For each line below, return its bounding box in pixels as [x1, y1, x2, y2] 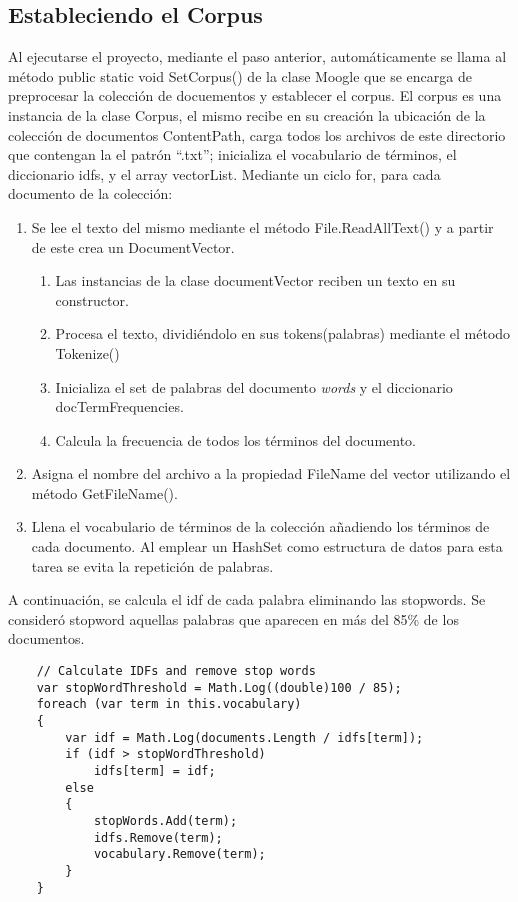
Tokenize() [55, 342, 120, 363]
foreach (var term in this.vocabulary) [36, 697, 302, 712]
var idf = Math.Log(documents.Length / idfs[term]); [65, 730, 424, 745]
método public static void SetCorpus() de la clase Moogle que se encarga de [8, 65, 472, 86]
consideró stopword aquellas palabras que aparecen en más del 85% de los [8, 608, 459, 629]
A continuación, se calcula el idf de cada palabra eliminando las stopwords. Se [8, 589, 486, 610]
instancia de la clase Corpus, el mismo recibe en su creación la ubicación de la [8, 104, 486, 125]
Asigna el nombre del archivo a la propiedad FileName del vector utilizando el [31, 463, 511, 484]
